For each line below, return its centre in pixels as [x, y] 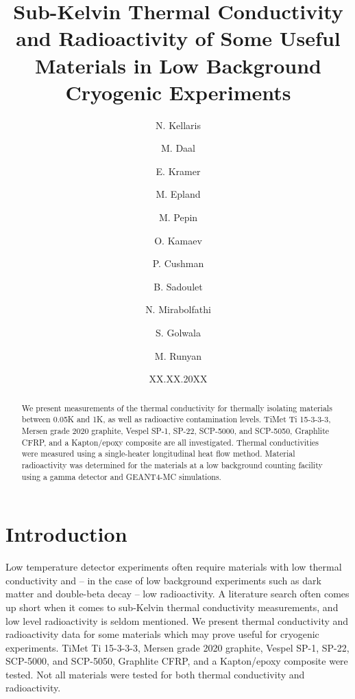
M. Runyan [178, 355]
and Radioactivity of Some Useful [178, 38]
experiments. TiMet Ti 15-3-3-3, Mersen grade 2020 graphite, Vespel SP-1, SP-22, [177, 647]
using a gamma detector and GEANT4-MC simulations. [121, 476]
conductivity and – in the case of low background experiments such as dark [163, 580]
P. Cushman [178, 263]
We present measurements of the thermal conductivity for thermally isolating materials [177, 408]
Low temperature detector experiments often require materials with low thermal [174, 567]
